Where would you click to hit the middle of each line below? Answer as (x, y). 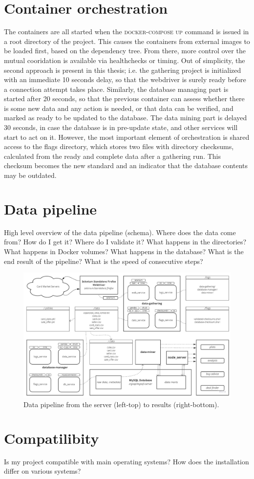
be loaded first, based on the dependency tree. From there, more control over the (125, 51)
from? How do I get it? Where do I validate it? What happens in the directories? (125, 242)
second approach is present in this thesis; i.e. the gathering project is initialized (123, 70)
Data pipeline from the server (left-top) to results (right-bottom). (121, 404)
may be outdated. (30, 175)
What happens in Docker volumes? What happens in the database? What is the (124, 251)
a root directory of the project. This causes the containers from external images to (127, 41)
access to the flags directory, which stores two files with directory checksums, (119, 146)
